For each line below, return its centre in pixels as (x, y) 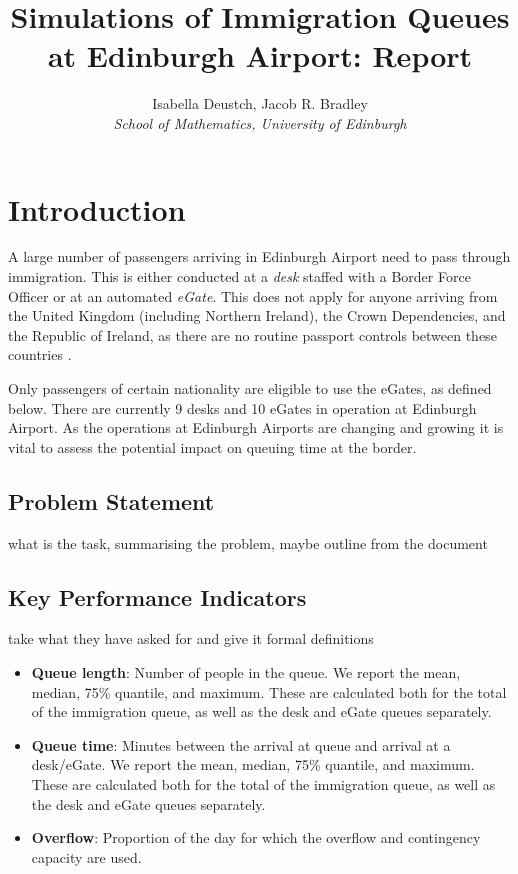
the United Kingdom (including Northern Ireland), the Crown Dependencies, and (257, 315)
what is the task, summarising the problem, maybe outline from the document (248, 542)
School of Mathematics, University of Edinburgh (260, 122)
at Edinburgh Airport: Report (260, 55)
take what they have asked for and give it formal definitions (191, 638)
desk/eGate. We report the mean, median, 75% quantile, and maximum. (253, 764)
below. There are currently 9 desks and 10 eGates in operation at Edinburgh (242, 407)
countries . (40, 354)
